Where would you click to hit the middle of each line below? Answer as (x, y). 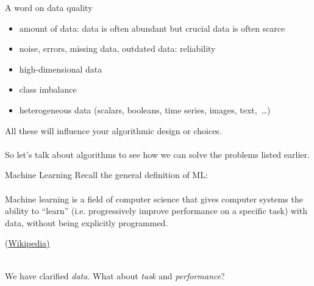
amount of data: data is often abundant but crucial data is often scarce (152, 28)
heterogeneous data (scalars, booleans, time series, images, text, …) (145, 109)
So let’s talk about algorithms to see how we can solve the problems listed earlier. (157, 154)
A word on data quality (49, 7)
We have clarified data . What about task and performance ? (115, 275)
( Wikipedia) (27, 243)
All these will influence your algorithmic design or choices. (113, 130)
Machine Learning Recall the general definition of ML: (106, 175)
